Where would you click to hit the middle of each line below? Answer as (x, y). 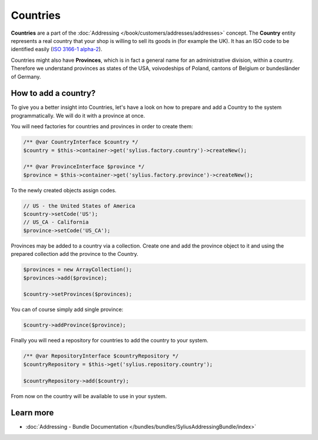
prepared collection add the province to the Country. (74, 254)
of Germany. (26, 76)
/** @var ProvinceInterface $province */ (84, 167)
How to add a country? (53, 93)
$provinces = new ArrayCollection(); (78, 270)
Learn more (32, 413)
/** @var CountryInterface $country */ (81, 142)
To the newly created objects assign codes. (64, 190)
